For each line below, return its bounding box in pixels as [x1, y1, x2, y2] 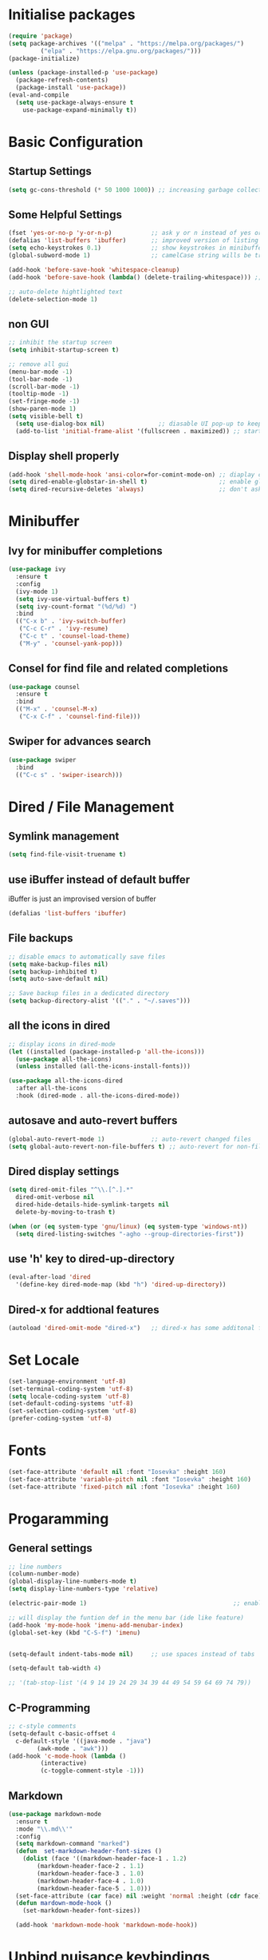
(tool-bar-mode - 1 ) [8, 375, 73, 383]
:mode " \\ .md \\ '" [15, 1825, 73, 1833]
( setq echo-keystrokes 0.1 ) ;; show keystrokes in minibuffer [8, 244, 266, 253]
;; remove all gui [8, 360, 69, 368]
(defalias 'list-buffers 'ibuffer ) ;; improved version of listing [8, 237, 259, 245]
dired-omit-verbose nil [15, 1193, 94, 1201]
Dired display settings [8, 1165, 120, 1178]
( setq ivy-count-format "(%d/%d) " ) [15, 602, 137, 611]
